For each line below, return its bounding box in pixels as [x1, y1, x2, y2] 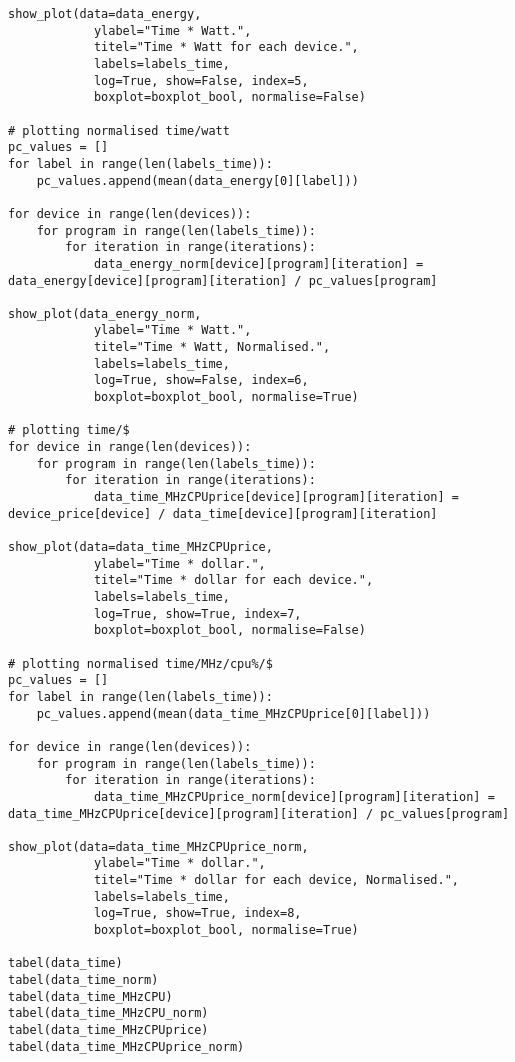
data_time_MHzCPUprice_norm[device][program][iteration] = [93, 789, 495, 804]
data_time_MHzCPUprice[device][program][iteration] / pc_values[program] [8, 806, 510, 821]
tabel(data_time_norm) [8, 973, 159, 988]
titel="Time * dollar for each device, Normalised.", [93, 873, 460, 888]
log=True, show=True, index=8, [93, 906, 302, 921]
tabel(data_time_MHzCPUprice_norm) [8, 1039, 245, 1054]
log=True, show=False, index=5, [93, 73, 309, 88]
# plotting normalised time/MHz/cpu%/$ [8, 656, 273, 671]
